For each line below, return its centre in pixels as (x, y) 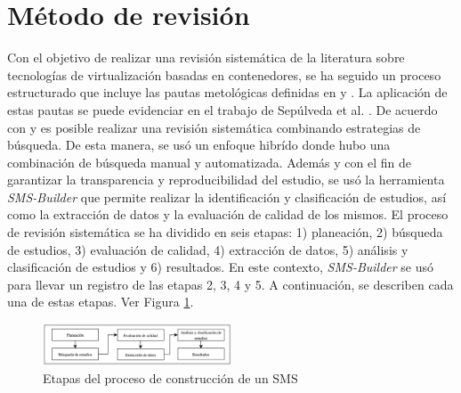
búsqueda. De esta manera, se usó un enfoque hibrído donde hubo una (199, 145)
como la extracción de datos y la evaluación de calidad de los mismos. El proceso (228, 214)
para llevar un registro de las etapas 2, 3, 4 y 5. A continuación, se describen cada (230, 284)
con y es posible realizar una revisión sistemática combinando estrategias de (214, 127)
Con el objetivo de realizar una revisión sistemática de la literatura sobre (206, 57)
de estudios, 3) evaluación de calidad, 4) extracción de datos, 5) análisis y (208, 249)
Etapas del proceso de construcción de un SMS (170, 377)
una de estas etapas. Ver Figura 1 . (101, 302)
